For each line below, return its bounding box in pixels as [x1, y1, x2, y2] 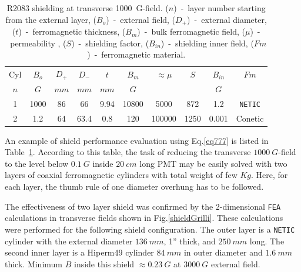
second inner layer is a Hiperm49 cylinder [5, 246, 154, 258]
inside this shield [73, 257, 135, 270]
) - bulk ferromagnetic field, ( [137, 25, 245, 38]
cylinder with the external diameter [5, 234, 133, 247]
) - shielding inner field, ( [160, 36, 254, 49]
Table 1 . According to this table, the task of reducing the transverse [5, 146, 251, 158]
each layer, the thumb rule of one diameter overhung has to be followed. [5, 180, 264, 192]
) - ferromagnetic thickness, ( [18, 25, 126, 38]
